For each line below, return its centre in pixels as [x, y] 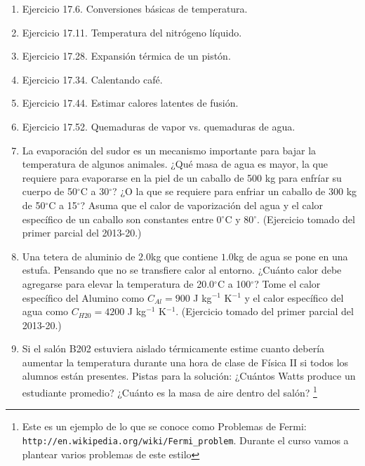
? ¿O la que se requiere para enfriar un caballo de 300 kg [235, 191]
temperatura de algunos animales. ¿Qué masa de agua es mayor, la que [175, 164]
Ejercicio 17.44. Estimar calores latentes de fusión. [130, 103]
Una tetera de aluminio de [79, 256]
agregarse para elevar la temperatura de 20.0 [118, 283]
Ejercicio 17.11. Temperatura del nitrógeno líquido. [132, 32]
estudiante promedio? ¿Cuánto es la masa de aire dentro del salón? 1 [170, 391]
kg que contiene [185, 256]
